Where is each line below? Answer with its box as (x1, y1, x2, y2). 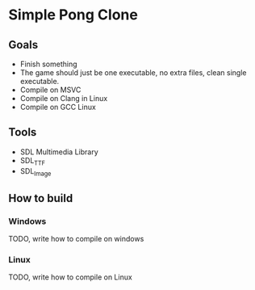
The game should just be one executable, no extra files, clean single (19, 68, 247, 78)
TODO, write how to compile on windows (8, 234, 144, 244)
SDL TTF (19, 155, 46, 167)
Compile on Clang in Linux (19, 94, 108, 103)
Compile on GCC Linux (19, 103, 97, 111)
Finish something (19, 59, 78, 69)
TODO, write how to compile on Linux (8, 272, 133, 282)
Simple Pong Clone (8, 6, 139, 24)
